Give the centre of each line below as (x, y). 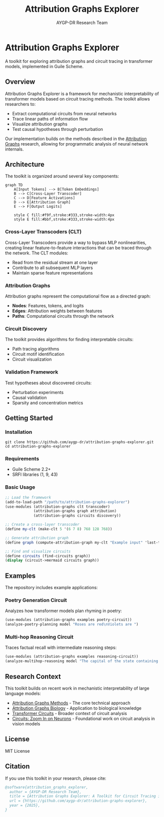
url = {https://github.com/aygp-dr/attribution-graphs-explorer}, (78, 801)
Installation (19, 432)
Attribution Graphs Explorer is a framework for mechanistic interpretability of (82, 94)
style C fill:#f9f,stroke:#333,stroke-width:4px (64, 215)
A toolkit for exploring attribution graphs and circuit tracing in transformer (79, 61)
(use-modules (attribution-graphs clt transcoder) (58, 507)
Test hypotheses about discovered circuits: (48, 383)
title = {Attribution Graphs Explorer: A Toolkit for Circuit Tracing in (86, 796)
